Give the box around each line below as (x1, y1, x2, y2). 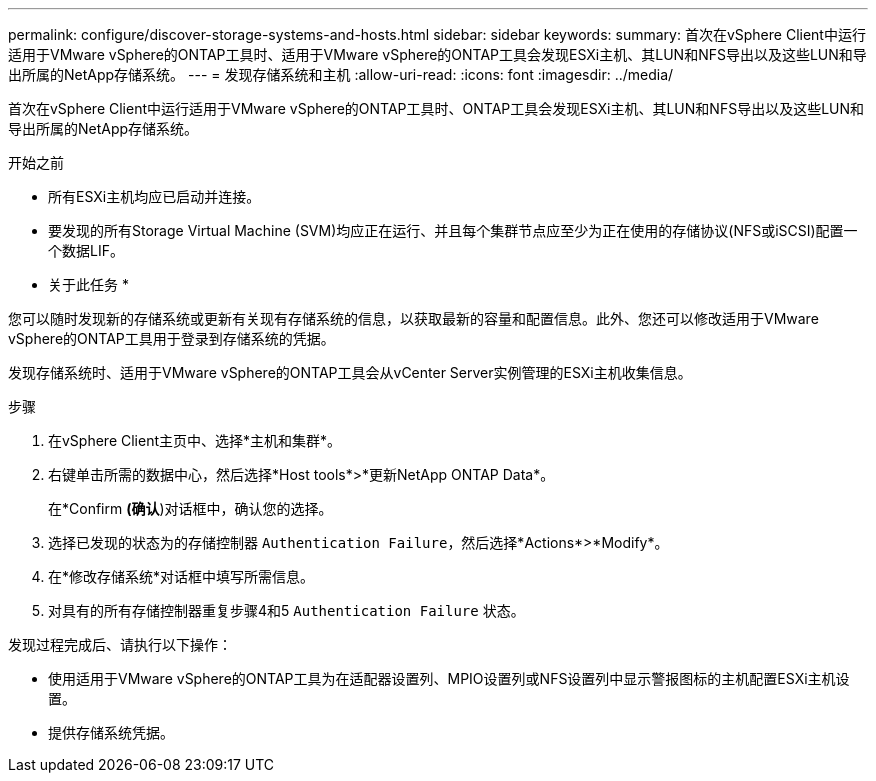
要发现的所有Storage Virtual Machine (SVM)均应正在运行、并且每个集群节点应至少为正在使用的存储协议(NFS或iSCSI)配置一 (48, 222, 858, 239)
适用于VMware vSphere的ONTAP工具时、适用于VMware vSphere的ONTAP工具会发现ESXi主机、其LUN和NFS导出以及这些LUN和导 (8, 46, 867, 63)
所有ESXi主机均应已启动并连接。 (48, 188, 261, 205)
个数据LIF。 (48, 242, 124, 259)
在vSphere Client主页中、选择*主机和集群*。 (48, 432, 342, 449)
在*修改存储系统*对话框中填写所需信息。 (48, 568, 315, 585)
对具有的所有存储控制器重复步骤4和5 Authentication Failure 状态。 (48, 602, 525, 619)
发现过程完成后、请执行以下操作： (8, 636, 232, 653)
